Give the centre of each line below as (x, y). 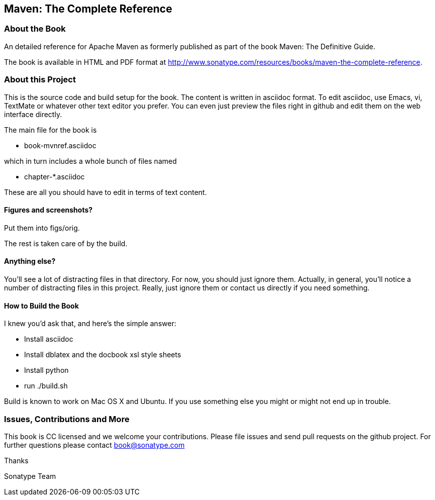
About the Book (35, 29)
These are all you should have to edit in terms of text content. (105, 192)
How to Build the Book (41, 306)
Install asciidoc (49, 339)
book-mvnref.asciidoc (60, 145)
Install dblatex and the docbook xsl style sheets (103, 355)
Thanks (16, 460)
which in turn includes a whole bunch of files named (90, 161)
